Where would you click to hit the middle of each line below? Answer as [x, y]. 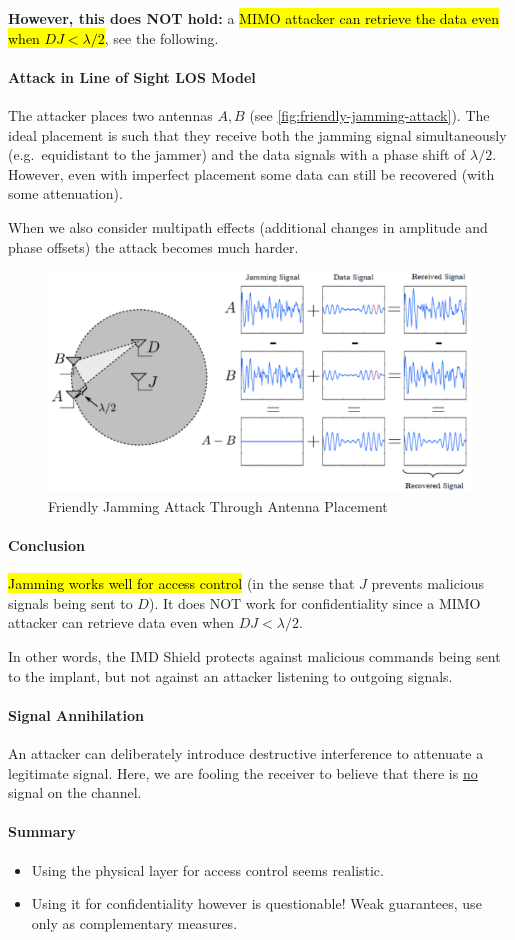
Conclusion [47, 545]
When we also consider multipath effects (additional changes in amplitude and [248, 226]
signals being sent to [70, 602]
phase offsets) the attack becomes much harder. [153, 246]
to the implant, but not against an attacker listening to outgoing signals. [230, 675]
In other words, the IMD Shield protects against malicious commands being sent [254, 656]
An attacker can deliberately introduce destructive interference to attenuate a [246, 753]
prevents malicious [428, 583]
